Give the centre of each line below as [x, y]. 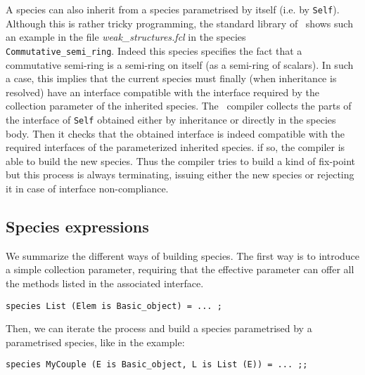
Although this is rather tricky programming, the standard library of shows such [179, 23]
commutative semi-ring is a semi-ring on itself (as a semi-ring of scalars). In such [180, 64]
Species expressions [77, 226]
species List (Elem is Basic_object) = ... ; [114, 306]
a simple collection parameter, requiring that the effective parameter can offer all [180, 269]
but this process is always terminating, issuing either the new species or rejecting [180, 175]
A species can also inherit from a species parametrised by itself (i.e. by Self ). [173, 9]
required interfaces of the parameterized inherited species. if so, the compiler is [175, 147]
